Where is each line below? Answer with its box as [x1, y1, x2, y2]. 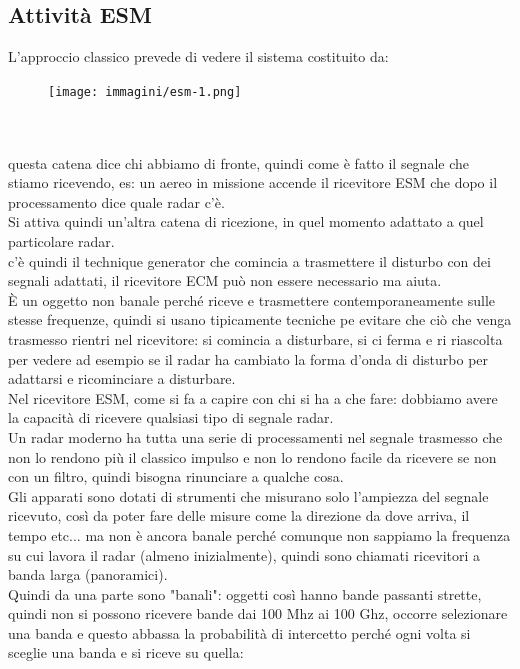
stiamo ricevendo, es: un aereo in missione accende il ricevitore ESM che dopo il [8, 172, 498, 193]
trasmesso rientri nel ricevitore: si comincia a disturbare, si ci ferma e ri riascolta [8, 328, 503, 349]
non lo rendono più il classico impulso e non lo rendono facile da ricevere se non [8, 446, 497, 467]
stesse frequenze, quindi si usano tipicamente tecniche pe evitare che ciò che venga [8, 309, 512, 330]
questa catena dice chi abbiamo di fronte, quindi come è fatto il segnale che [8, 152, 469, 173]
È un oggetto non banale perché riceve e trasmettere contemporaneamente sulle [8, 289, 495, 310]
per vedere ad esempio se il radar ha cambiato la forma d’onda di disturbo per [8, 348, 489, 369]
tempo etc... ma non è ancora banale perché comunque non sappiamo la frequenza [8, 524, 511, 545]
